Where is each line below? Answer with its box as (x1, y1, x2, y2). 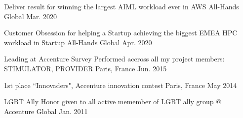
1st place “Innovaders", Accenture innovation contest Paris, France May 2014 (4, 80, 237, 90)
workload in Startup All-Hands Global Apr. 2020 (4, 37, 152, 47)
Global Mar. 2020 (4, 11, 57, 21)
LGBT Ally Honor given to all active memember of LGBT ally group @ (4, 96, 222, 107)
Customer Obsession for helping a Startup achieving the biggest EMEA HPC (4, 28, 238, 38)
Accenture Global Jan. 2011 (4, 106, 88, 116)
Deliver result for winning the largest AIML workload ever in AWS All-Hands (4, 1, 239, 11)
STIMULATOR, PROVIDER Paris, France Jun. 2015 (4, 63, 167, 73)
